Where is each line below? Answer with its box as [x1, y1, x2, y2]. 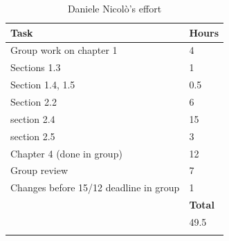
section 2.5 [10, 128, 55, 143]
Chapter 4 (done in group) [10, 146, 122, 160]
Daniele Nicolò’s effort [67, 1, 162, 15]
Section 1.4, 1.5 [10, 77, 75, 92]
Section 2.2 [10, 94, 57, 108]
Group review [10, 163, 68, 177]
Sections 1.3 [10, 60, 61, 75]
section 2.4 [10, 111, 55, 126]
